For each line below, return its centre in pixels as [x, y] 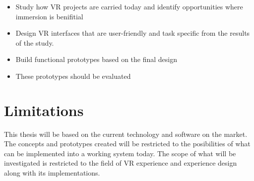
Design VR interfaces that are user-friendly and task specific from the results [133, 33]
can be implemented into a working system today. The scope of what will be [120, 153]
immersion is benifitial [49, 16]
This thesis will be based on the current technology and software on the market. [126, 134]
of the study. [35, 42]
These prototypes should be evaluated [73, 76]
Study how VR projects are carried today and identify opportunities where [129, 6]
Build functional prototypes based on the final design [96, 59]
